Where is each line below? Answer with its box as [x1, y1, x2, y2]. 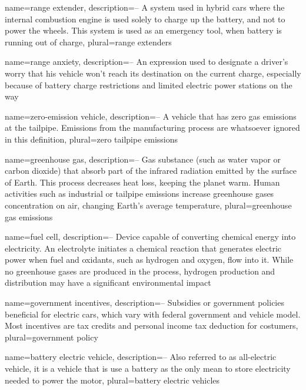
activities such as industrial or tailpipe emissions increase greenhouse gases [5, 187, 274, 200]
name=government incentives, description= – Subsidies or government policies [5, 296, 284, 309]
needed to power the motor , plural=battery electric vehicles [5, 374, 220, 386]
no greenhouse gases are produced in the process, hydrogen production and [5, 265, 275, 277]
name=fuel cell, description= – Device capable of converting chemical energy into [5, 230, 296, 243]
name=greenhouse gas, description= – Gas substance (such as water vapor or [5, 153, 281, 165]
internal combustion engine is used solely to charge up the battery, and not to [5, 12, 285, 25]
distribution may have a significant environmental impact [5, 276, 211, 289]
